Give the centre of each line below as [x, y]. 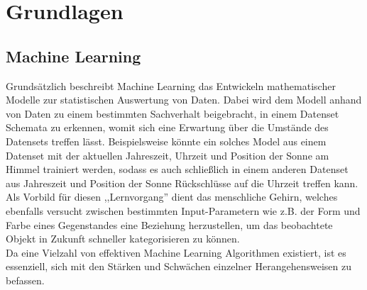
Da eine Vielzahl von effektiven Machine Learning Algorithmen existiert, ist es [176, 252]
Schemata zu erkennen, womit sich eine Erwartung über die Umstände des [167, 127]
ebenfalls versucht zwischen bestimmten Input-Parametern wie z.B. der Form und [183, 210]
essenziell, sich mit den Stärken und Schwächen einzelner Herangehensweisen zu [179, 266]
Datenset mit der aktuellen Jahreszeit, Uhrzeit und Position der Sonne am [168, 155]
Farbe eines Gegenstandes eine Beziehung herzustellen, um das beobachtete [169, 224]
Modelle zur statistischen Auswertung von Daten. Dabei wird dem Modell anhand [184, 100]
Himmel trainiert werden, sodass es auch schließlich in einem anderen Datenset [177, 169]
